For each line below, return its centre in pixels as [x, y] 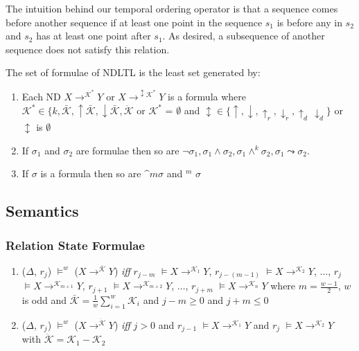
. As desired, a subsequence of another [244, 36]
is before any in [309, 22]
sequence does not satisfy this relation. [88, 49]
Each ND [41, 96]
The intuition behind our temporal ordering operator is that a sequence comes [172, 8]
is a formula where [207, 96]
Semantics [42, 211]
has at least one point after [94, 36]
